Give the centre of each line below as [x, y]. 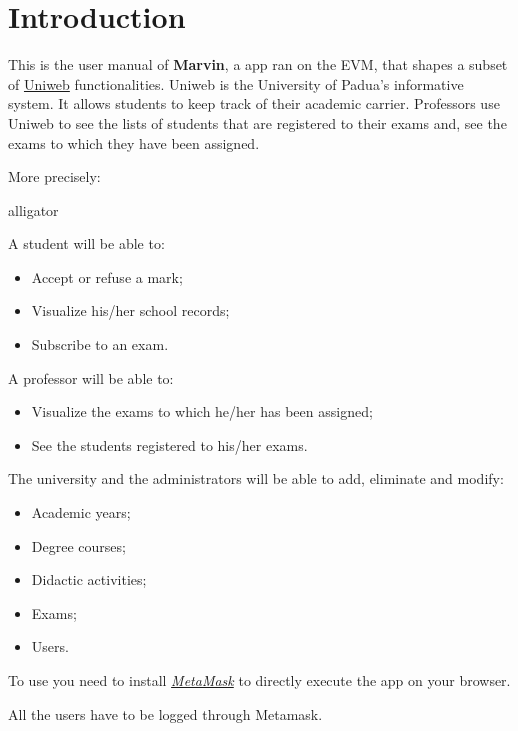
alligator [33, 209]
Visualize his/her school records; [130, 310]
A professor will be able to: [91, 377]
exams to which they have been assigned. [134, 142]
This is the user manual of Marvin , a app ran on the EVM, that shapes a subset [258, 64]
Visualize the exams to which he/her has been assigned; [202, 411]
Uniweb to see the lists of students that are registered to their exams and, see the [257, 122]
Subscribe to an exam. [100, 344]
